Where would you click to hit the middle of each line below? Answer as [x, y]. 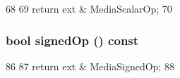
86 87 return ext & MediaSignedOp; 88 [90, 66]
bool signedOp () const [72, 40]
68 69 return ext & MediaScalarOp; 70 [89, 8]
